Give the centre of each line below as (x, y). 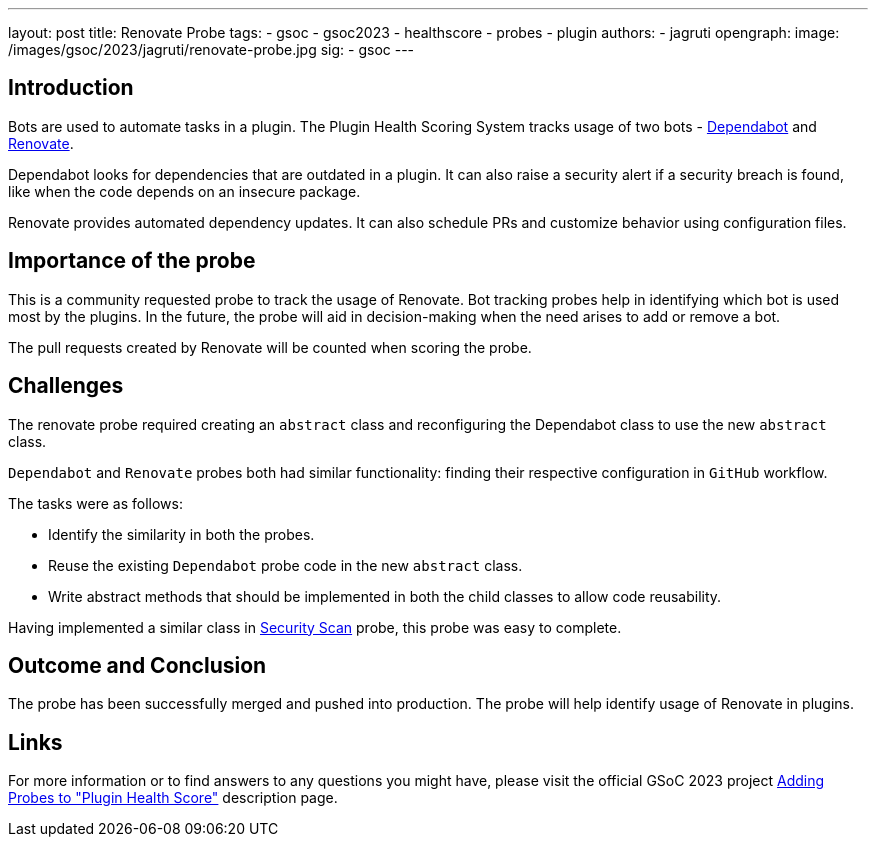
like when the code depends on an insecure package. (184, 191)
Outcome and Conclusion (137, 665)
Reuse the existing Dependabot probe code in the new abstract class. (285, 565)
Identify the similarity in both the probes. (181, 534)
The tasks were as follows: (95, 503)
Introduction (71, 88)
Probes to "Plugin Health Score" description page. (173, 798)
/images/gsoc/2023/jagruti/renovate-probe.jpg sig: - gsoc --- (211, 49)
